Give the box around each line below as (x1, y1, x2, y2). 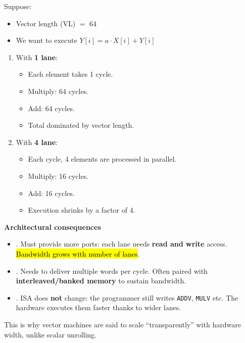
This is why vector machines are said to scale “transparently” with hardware (4, 319, 241, 329)
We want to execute (16, 35, 77, 45)
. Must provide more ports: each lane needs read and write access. (16, 238, 227, 249)
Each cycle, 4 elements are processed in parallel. (28, 154, 177, 164)
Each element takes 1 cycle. (28, 69, 113, 79)
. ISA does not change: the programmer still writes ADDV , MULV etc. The (16, 292, 238, 303)
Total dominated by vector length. (28, 120, 134, 130)
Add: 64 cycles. (28, 103, 75, 113)
